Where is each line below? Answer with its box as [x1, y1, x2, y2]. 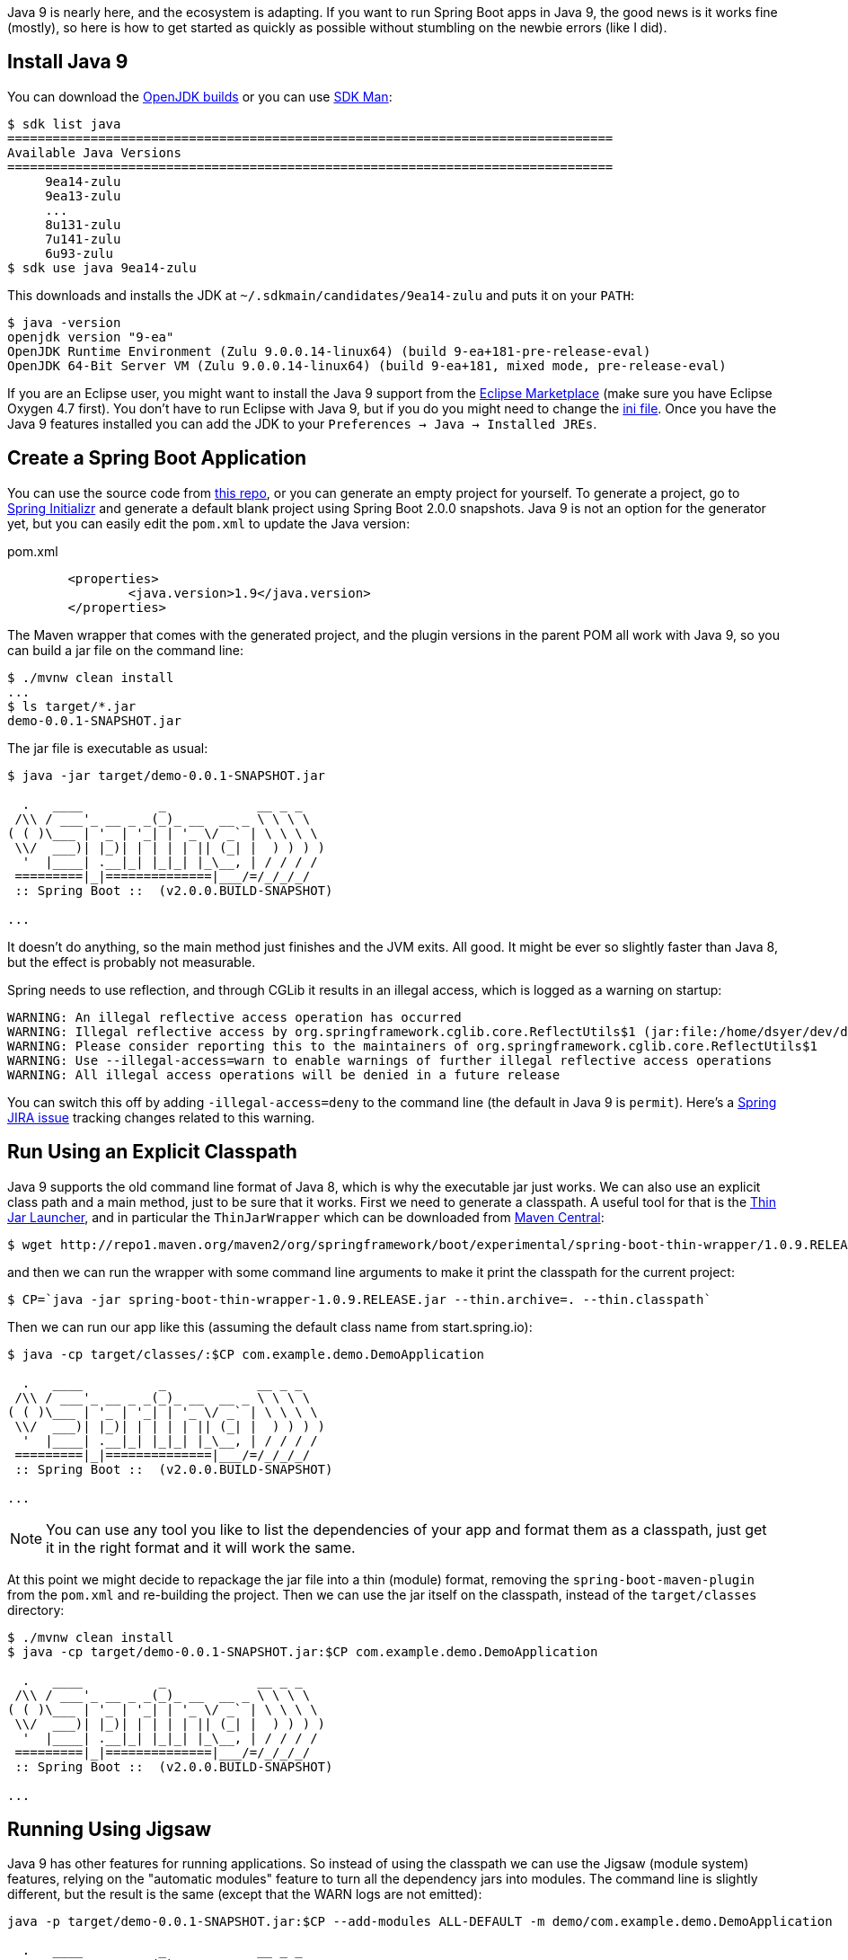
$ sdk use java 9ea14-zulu [7, 260, 197, 275]
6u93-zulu [45, 245, 114, 261]
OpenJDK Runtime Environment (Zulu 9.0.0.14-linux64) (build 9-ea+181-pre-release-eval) [7, 343, 651, 359]
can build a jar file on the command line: [7, 642, 244, 658]
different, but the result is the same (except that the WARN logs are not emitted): [7, 1886, 482, 1902]
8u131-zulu [45, 217, 121, 232]
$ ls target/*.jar [7, 698, 137, 714]
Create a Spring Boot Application [7, 447, 307, 470]
